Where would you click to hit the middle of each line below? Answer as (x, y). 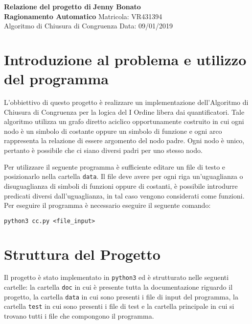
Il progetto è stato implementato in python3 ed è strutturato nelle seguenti (116, 277)
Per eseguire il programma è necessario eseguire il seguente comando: (107, 205)
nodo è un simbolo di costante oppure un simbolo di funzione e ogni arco (113, 131)
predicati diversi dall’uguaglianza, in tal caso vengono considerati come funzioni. (124, 195)
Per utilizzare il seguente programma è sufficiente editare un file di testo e (115, 166)
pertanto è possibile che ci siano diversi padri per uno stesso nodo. (103, 150)
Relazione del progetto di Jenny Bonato (72, 6)
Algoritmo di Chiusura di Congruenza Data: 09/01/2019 (88, 26)
